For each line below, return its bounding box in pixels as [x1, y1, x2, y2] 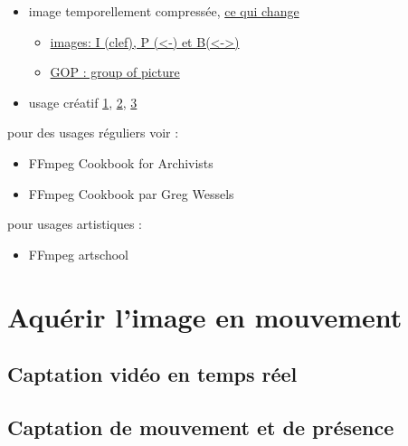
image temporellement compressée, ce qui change [28, 2, 299, 20]
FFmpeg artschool [28, 244, 128, 263]
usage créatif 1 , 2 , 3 [28, 92, 138, 111]
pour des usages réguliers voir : [7, 123, 179, 142]
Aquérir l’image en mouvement [7, 298, 403, 335]
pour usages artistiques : [7, 214, 142, 233]
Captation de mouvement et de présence [7, 413, 394, 441]
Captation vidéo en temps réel [7, 360, 298, 388]
